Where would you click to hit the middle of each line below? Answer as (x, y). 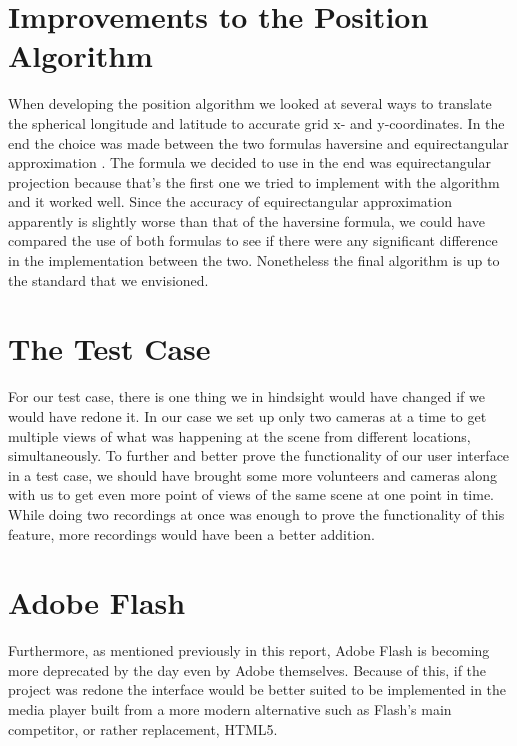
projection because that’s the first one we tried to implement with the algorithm (254, 181)
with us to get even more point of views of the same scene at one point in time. (251, 494)
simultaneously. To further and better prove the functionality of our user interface (259, 455)
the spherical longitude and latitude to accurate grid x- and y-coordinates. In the (256, 122)
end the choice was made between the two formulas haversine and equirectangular (258, 142)
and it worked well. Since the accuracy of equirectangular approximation (230, 201)
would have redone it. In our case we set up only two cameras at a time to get (247, 415)
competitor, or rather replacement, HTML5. (143, 728)
